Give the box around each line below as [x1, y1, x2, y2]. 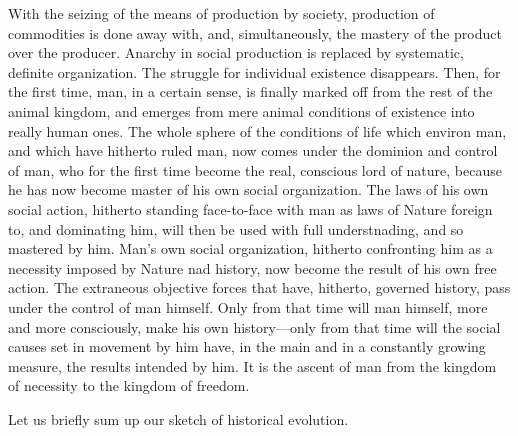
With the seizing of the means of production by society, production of [8, 3, 435, 23]
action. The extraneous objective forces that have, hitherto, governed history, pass [8, 277, 511, 298]
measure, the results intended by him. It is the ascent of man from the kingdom [8, 355, 497, 376]
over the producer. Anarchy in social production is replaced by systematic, [8, 42, 464, 63]
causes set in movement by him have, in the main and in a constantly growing [8, 336, 486, 357]
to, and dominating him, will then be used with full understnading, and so [8, 218, 464, 239]
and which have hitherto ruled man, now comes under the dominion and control [8, 140, 498, 161]
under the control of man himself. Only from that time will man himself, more [8, 296, 488, 317]
